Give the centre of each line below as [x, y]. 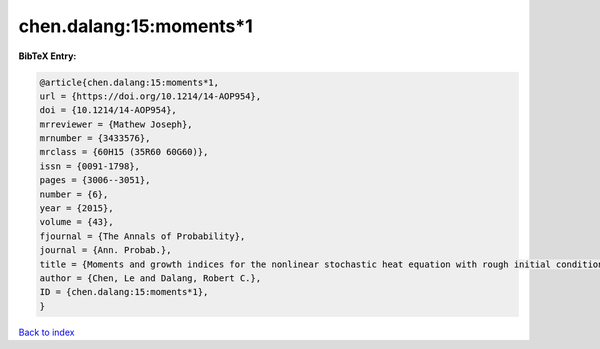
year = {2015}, [76, 208]
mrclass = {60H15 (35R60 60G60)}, [124, 152]
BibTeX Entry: [47, 56]
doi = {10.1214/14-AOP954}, [108, 110]
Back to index [46, 332]
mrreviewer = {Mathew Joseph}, [116, 124]
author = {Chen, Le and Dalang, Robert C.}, [150, 278]
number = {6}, [74, 194]
